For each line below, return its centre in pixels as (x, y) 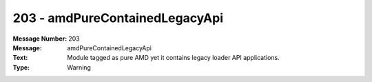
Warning (79, 67)
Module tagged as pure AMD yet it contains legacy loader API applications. (174, 58)
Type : (21, 67)
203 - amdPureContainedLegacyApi (118, 18)
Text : (20, 58)
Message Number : (40, 39)
